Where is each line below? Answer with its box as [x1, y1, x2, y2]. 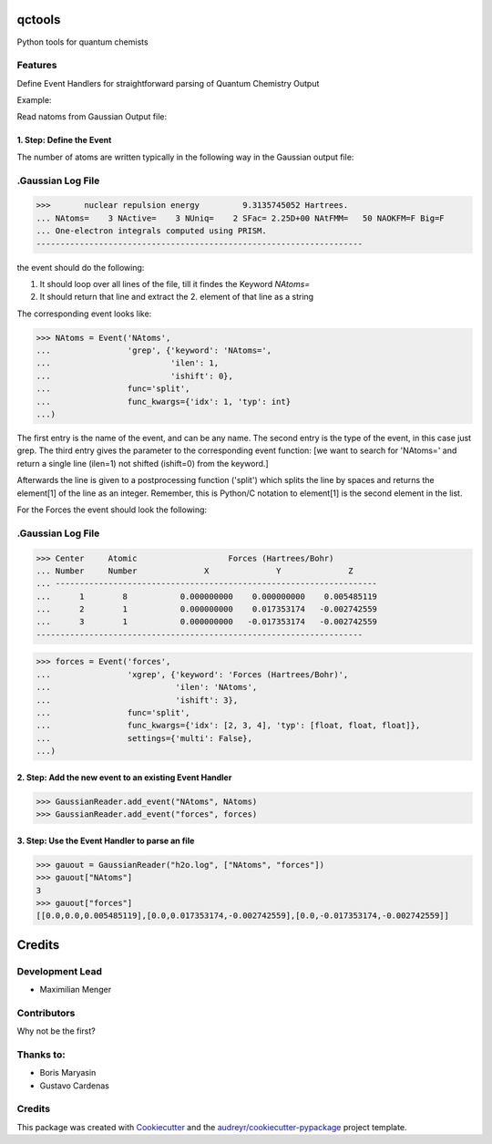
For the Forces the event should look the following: [16, 504, 208, 515]
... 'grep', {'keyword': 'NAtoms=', [36, 345, 272, 356]
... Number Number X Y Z [36, 565, 354, 576]
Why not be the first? [16, 1025, 96, 1036]
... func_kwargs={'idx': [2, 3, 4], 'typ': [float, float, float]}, [36, 720, 421, 731]
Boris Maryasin [39, 1067, 97, 1078]
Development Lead [16, 964, 102, 977]
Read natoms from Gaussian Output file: [16, 111, 168, 122]
